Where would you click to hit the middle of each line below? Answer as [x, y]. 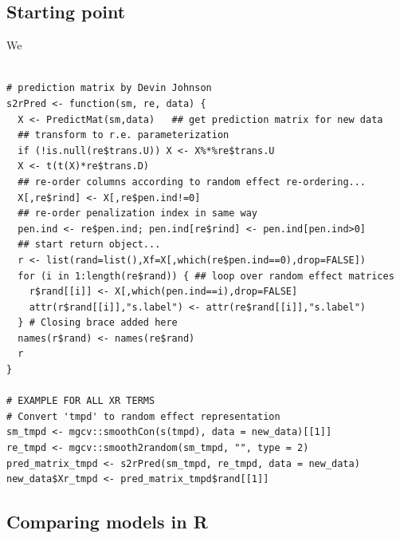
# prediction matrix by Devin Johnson [109, 88]
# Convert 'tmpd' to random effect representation [143, 416]
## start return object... [89, 245]
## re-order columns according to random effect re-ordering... [192, 182]
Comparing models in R [107, 522]
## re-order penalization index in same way [137, 214]
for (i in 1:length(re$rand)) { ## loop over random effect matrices [206, 276]
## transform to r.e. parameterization [124, 135]
